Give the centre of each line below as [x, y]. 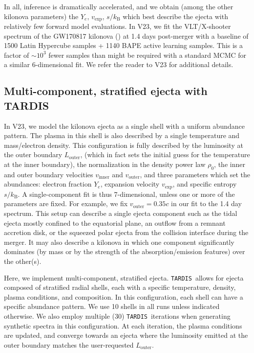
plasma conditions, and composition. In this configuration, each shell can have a [124, 296]
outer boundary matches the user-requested [69, 344]
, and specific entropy [205, 184]
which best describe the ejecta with [175, 16]
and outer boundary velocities [49, 174]
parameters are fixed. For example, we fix [66, 203]
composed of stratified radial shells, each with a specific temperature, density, [120, 287]
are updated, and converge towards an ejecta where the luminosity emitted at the [126, 335]
